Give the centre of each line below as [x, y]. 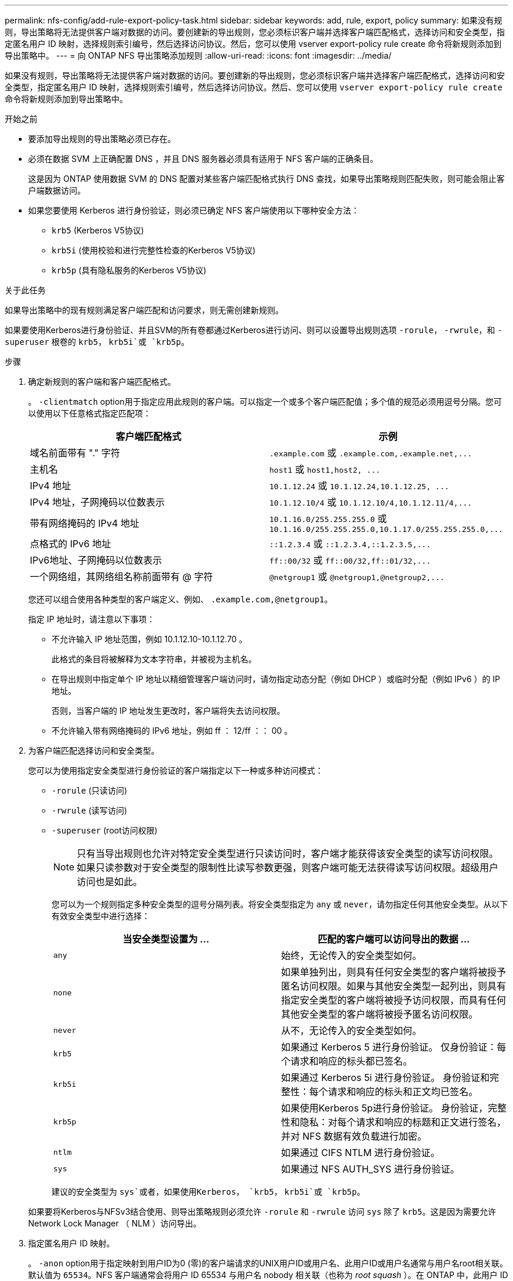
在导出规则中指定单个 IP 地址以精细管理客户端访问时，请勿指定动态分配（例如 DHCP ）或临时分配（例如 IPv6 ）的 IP [276, 679]
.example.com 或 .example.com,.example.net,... [371, 453]
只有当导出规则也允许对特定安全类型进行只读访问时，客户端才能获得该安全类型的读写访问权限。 [288, 853]
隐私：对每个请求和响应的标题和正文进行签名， [403, 1122]
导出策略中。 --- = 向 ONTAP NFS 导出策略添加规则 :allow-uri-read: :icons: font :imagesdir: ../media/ [198, 55]
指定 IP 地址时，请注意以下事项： [92, 619]
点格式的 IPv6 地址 [71, 544]
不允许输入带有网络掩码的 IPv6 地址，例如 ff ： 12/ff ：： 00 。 [172, 731]
